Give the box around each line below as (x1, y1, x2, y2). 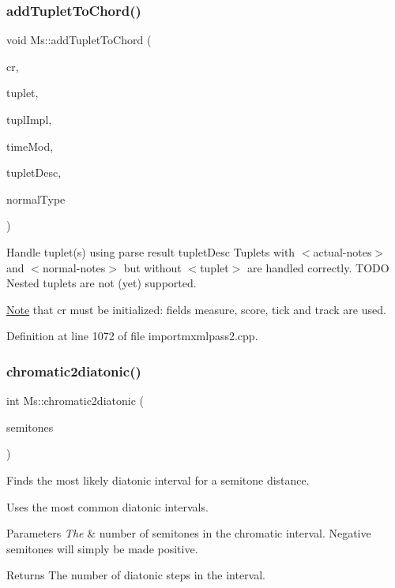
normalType (6, 190, 66, 207)
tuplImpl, (6, 111, 52, 127)
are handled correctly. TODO (247, 259, 389, 275)
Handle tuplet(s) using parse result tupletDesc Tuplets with (6, 243, 295, 260)
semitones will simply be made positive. (6, 540, 198, 556)
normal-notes (42, 259, 106, 275)
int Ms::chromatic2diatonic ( (6, 392, 144, 409)
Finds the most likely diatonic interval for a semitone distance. (6, 471, 310, 488)
